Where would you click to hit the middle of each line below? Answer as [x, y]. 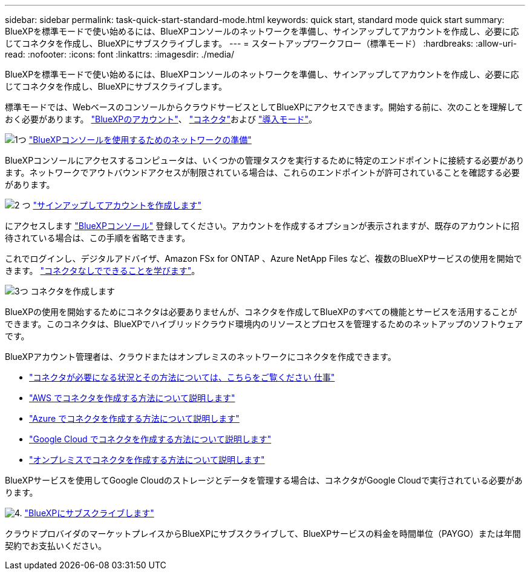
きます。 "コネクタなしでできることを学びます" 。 [103, 271]
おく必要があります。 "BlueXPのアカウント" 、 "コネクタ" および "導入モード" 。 [161, 119]
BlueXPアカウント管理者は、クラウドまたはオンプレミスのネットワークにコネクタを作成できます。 [201, 357]
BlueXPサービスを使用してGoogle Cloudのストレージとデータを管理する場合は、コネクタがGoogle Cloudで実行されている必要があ [264, 480]
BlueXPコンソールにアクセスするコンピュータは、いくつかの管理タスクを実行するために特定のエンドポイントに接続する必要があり [265, 160]
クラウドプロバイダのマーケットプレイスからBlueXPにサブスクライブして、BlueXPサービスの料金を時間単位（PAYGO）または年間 [263, 533]
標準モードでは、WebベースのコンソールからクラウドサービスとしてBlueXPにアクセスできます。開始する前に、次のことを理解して [264, 107]
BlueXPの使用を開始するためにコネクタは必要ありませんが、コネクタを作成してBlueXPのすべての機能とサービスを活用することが [261, 312]
